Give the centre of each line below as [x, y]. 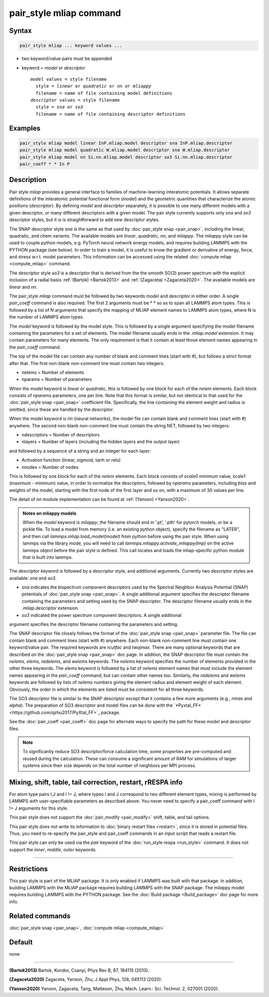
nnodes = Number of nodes [50, 467]
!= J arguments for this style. [39, 808]
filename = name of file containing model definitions [104, 93]
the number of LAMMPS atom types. [47, 317]
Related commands [40, 916]
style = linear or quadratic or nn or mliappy [93, 86]
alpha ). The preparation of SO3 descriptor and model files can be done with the [91, 705]
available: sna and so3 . [33, 578]
